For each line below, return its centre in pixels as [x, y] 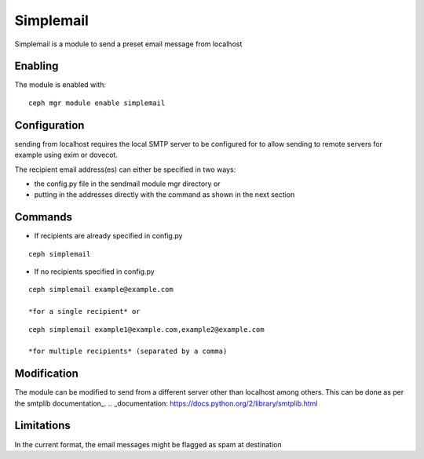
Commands [44, 217]
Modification [46, 374]
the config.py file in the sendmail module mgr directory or [127, 184]
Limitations [42, 426]
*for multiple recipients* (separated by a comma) [128, 352]
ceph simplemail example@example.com [101, 290]
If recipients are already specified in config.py [108, 236]
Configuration [49, 125]
